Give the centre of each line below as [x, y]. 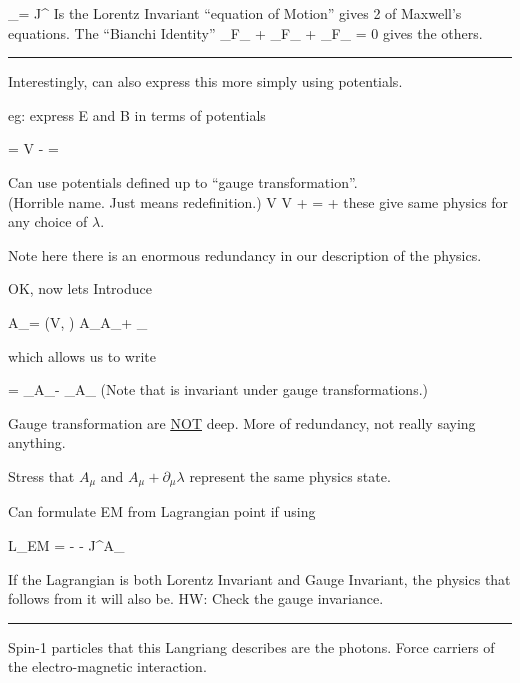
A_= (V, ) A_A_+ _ [78, 321]
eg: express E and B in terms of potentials [137, 114]
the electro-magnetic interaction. [107, 666]
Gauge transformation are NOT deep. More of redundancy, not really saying [242, 422]
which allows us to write [82, 355]
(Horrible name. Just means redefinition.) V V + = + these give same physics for [258, 201]
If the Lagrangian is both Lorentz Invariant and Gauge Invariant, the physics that [259, 578]
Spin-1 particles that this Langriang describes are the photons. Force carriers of [251, 646]
